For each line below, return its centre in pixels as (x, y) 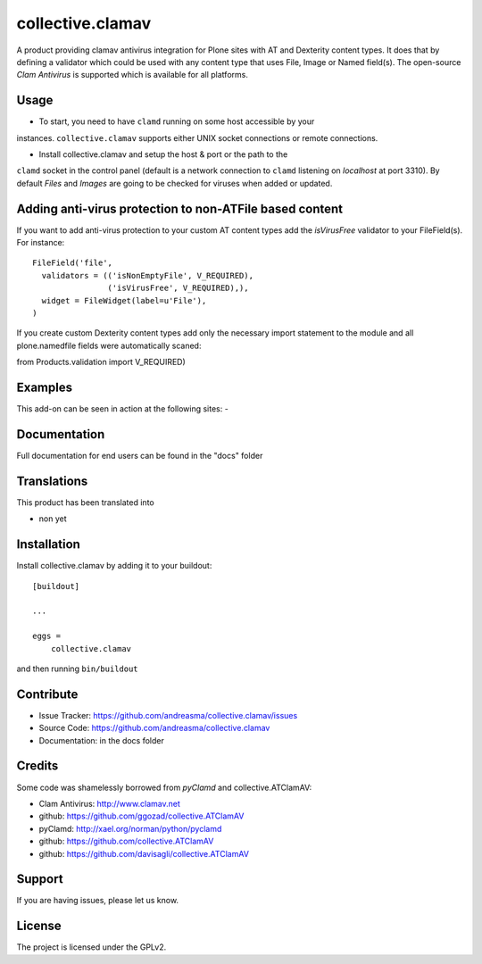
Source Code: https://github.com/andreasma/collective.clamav (154, 728)
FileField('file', (73, 263)
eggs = (47, 636)
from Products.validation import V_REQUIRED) (101, 362)
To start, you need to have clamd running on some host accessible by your (177, 121)
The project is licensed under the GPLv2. (91, 947)
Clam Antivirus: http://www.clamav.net (109, 803)
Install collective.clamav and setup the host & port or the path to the (163, 154)
